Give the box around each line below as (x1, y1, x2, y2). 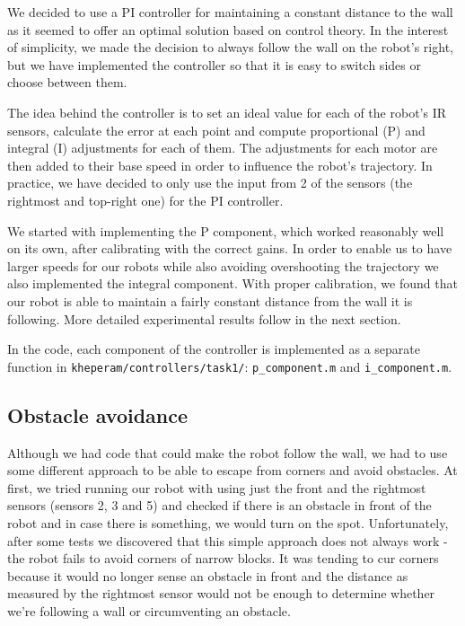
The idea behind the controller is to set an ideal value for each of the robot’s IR (7, 102, 447, 121)
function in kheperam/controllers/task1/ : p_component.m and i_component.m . (7, 357, 452, 375)
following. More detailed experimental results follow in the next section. (7, 309, 401, 328)
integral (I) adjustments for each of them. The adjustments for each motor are (7, 138, 438, 157)
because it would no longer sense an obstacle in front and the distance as (7, 566, 408, 585)
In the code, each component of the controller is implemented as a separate (7, 339, 420, 358)
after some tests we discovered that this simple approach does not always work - (7, 531, 448, 550)
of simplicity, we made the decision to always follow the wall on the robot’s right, (7, 38, 453, 57)
